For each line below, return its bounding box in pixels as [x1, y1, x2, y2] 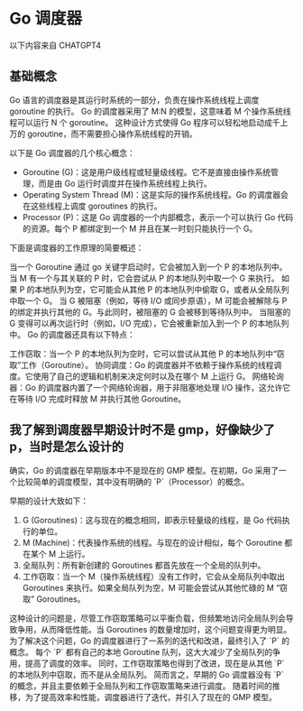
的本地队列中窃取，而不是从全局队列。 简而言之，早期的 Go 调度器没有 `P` [9, 669, 284, 679]
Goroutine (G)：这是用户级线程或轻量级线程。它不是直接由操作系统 [22, 166, 271, 177]
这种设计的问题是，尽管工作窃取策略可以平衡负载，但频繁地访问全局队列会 [9, 613, 286, 623]
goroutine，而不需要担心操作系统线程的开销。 [26, 128, 198, 139]
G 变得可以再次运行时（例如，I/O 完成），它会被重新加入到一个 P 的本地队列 [9, 318, 289, 328]
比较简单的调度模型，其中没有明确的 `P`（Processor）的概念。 [16, 476, 250, 487]
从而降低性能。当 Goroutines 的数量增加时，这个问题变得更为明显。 [40, 623, 292, 634]
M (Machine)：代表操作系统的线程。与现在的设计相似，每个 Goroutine [22, 537, 282, 548]
